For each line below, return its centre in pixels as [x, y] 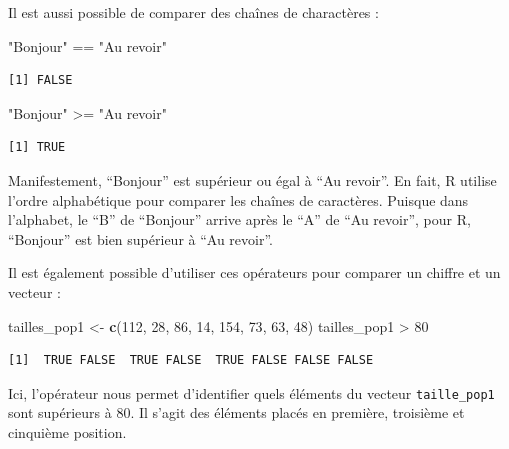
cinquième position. [67, 431]
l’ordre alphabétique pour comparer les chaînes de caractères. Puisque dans [238, 199]
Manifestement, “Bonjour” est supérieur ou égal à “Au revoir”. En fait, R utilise [252, 179]
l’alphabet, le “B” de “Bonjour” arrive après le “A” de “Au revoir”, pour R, [239, 219]
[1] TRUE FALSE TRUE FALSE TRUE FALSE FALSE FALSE [191, 360]
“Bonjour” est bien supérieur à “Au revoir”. [140, 238]
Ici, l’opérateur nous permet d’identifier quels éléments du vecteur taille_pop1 [251, 392]
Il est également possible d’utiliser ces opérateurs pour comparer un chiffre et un [254, 272]
